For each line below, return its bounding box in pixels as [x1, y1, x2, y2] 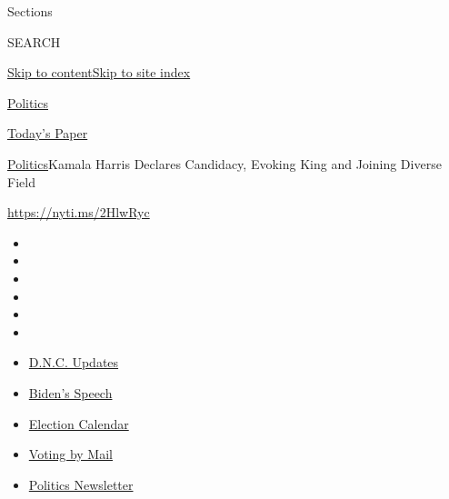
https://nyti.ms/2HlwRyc [7, 203, 150, 222]
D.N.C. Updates [28, 353, 119, 372]
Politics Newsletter [28, 474, 134, 494]
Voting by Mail [28, 444, 113, 464]
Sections [7, 2, 53, 20]
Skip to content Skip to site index [7, 63, 191, 82]
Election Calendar [28, 414, 129, 433]
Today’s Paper [7, 124, 88, 143]
